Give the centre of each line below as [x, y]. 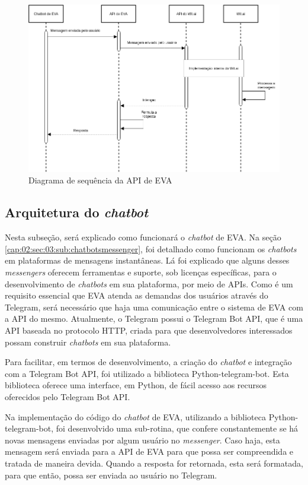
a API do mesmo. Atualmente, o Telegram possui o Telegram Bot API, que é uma [154, 318]
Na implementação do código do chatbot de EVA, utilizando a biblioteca [135, 416]
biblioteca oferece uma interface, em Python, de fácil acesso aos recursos [136, 385]
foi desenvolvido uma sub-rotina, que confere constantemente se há [177, 428]
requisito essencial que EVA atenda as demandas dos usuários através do [137, 295]
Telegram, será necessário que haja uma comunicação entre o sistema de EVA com [154, 307]
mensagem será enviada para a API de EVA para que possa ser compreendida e [149, 451]
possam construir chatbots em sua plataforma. [88, 342]
